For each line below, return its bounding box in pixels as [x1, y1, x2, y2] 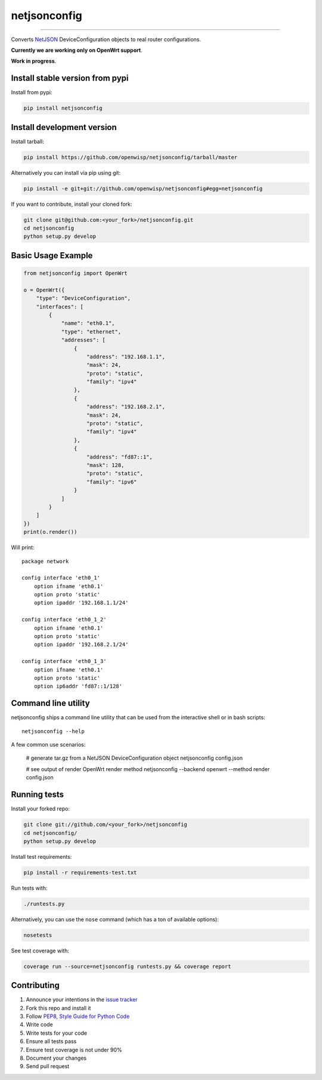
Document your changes [26, 1054, 87, 1062]
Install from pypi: [11, 89, 52, 96]
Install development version [11, 122, 117, 132]
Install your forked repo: [11, 805, 70, 812]
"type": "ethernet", [61, 328, 122, 335]
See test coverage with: [11, 947, 70, 954]
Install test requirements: [11, 853, 72, 860]
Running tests [11, 790, 64, 800]
